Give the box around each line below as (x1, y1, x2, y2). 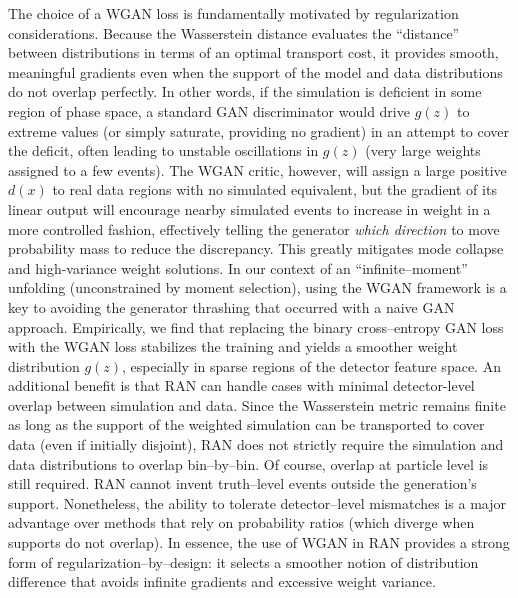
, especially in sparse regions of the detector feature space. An (122, 355, 501, 376)
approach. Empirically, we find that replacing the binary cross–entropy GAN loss (8, 316, 504, 337)
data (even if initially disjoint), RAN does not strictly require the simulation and (8, 434, 504, 455)
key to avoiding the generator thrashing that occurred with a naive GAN (8, 296, 455, 317)
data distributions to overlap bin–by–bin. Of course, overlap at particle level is (8, 453, 489, 474)
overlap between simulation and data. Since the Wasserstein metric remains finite (8, 394, 506, 415)
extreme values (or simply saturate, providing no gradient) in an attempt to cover (8, 120, 509, 141)
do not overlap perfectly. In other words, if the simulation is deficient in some (8, 81, 482, 102)
